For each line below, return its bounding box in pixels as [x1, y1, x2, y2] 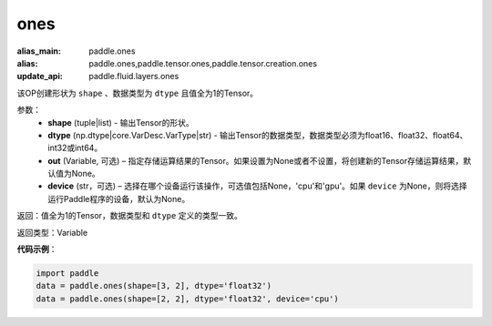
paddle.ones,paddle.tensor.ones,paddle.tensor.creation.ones [88, 57, 318, 68]
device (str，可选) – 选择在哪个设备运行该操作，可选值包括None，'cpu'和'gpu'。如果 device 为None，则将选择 [47, 180, 468, 191]
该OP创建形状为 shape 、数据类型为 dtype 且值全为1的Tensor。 [16, 87, 259, 98]
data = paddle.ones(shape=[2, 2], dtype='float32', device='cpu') [36, 293, 339, 304]
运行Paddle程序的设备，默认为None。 [47, 193, 190, 204]
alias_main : [16, 46, 61, 56]
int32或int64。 [47, 142, 103, 154]
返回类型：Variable [16, 227, 88, 238]
